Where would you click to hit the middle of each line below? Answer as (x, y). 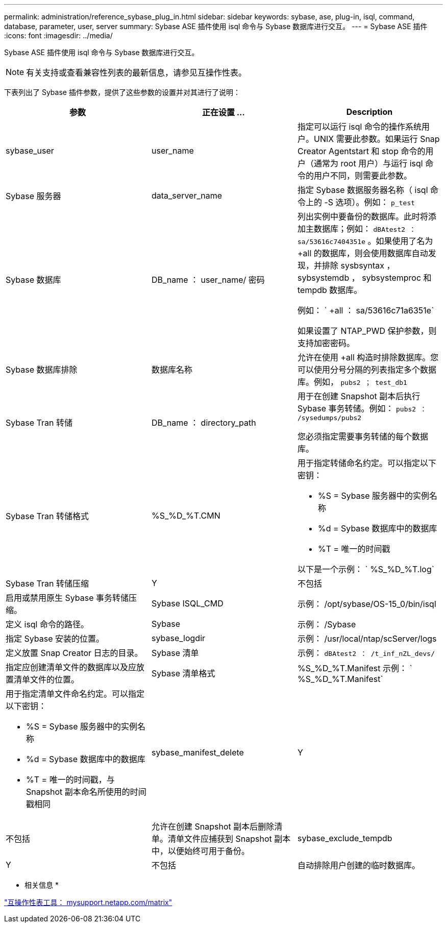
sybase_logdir (178, 638)
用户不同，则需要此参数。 (363, 176)
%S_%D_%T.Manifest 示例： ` (355, 668)
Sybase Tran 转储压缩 (47, 583)
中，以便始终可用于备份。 (200, 851)
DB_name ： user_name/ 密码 (208, 280)
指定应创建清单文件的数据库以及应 (71, 667)
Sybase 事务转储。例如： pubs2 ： (362, 408)
